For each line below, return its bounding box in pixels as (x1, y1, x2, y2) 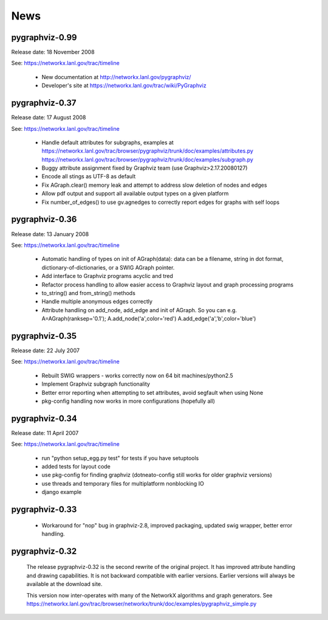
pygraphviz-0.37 (11, 98, 77, 108)
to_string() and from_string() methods (41, 289, 136, 296)
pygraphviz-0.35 (11, 330, 77, 341)
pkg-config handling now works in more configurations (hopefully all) (41, 397, 216, 405)
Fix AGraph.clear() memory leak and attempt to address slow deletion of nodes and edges (41, 181, 267, 189)
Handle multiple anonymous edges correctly (41, 298, 153, 305)
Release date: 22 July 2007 (11, 347, 80, 354)
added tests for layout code (41, 463, 111, 470)
